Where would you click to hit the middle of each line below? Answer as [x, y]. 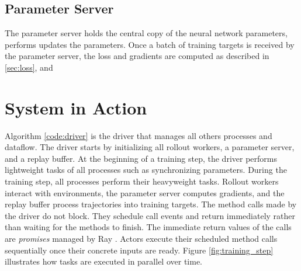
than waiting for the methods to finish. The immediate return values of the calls [148, 227]
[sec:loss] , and [29, 67]
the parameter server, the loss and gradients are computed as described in [137, 56]
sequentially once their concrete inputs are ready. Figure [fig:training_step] [139, 250]
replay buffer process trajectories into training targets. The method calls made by [151, 204]
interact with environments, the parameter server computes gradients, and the [145, 192]
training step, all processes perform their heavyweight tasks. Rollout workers [142, 181]
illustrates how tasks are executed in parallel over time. [103, 261]
